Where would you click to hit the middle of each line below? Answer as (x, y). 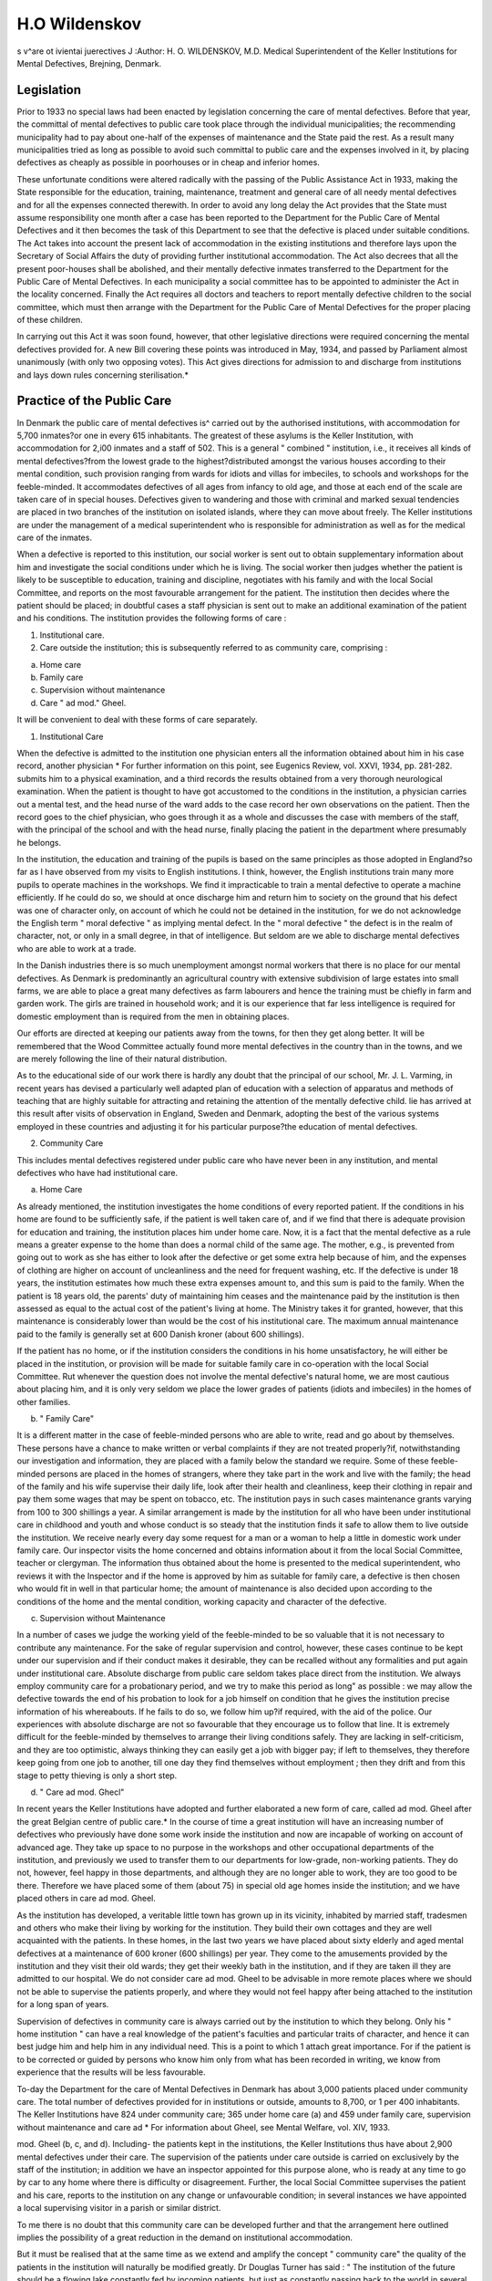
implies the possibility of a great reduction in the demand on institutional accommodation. (185, 2237)
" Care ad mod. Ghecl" (82, 1792)
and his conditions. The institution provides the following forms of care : (152, 618)
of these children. (50, 320)
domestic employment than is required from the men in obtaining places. (153, 1016)
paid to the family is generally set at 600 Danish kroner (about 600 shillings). (160, 1334)
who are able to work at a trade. (77, 948)
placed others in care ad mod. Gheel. (87, 1899)
